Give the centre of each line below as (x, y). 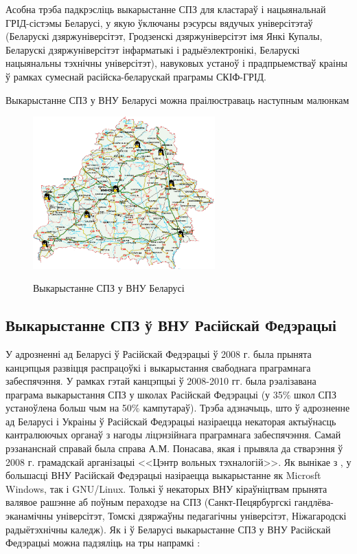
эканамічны (30, 516)
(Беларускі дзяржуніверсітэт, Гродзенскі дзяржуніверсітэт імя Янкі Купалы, (164, 36)
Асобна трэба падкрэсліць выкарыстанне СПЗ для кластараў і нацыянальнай (166, 9)
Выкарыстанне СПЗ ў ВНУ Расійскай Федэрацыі (171, 325)
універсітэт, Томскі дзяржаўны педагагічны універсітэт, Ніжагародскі (201, 516)
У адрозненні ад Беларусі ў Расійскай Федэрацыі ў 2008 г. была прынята (159, 353)
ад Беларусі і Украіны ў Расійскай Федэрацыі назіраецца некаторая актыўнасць (171, 421)
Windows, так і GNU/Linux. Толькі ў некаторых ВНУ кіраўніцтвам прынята (166, 488)
